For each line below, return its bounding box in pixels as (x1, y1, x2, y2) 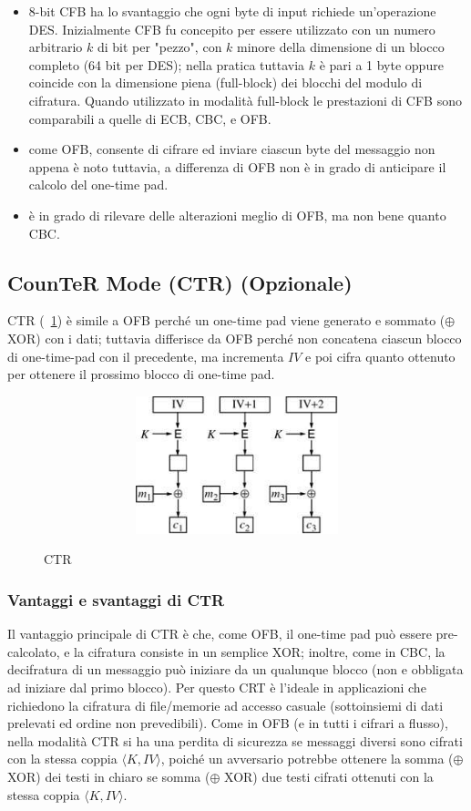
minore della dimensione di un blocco (237, 37, 445, 56)
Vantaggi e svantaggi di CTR (7, 588, 225, 611)
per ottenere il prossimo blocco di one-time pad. (7, 364, 275, 384)
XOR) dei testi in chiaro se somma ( (7, 767, 210, 786)
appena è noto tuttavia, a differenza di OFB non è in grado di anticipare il (28, 157, 446, 176)
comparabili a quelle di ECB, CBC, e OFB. (28, 108, 271, 128)
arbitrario (28, 37, 83, 56)
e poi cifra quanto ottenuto (305, 346, 456, 365)
